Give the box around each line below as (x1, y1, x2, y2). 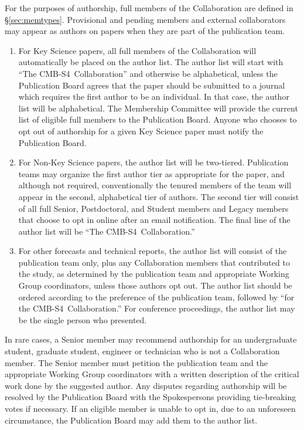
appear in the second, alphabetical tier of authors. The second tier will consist (18, 190, 299, 202)
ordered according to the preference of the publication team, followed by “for (18, 290, 295, 303)
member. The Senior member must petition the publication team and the (5, 356, 268, 368)
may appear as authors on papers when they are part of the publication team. (5, 25, 285, 37)
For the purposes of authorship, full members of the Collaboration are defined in (5, 2, 293, 13)
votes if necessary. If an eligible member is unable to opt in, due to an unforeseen (5, 402, 296, 414)
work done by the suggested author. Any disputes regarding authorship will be (5, 379, 287, 391)
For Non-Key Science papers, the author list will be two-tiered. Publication (18, 156, 289, 168)
